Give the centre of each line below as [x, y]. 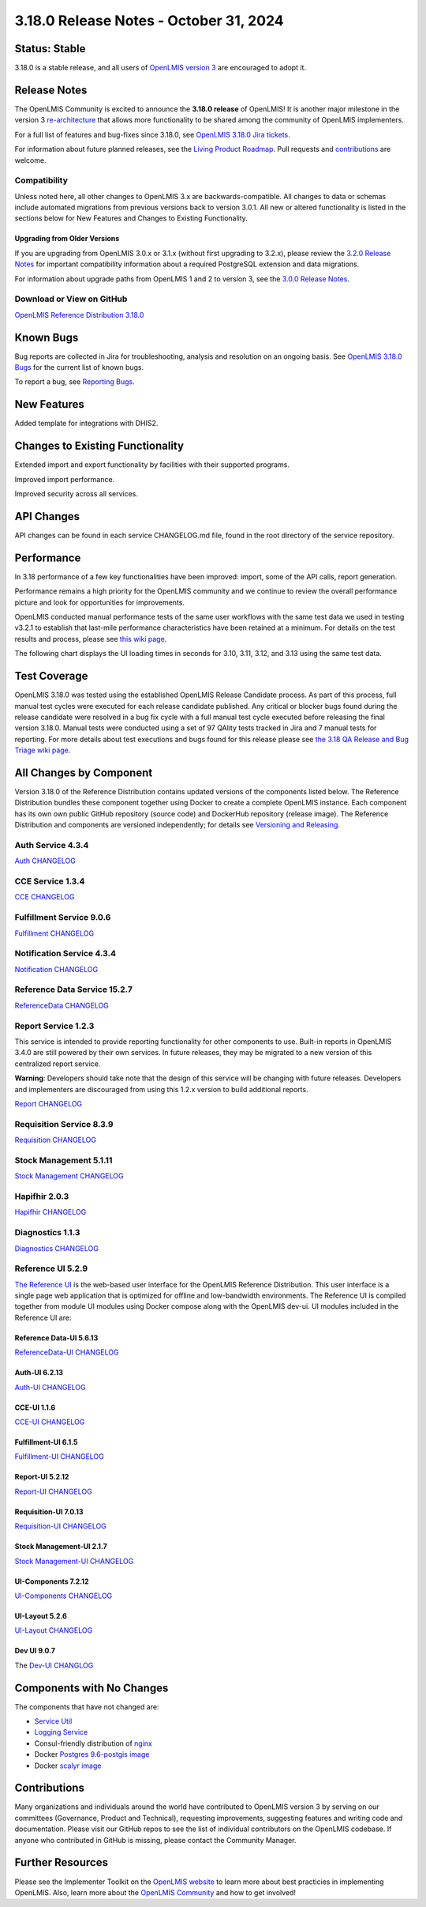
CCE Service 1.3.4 [50, 881]
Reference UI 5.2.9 [51, 1268]
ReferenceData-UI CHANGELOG [67, 1352]
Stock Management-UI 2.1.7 [61, 1547]
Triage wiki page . [43, 750]
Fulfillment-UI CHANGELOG [59, 1457]
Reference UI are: [43, 1317]
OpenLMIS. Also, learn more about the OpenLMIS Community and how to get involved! [155, 1892]
